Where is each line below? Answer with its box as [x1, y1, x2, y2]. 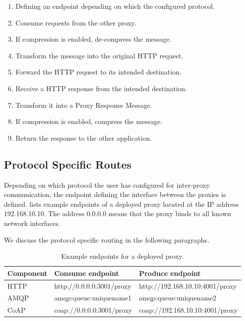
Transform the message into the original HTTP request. [15, 50, 183, 60]
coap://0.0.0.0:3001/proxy [54, 305, 132, 315]
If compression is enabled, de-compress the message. [15, 34, 171, 44]
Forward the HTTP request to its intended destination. [15, 67, 182, 77]
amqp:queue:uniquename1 [54, 293, 132, 303]
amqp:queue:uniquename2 [139, 293, 217, 303]
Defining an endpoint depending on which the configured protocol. [15, 1, 215, 11]
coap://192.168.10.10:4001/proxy [139, 305, 238, 315]
